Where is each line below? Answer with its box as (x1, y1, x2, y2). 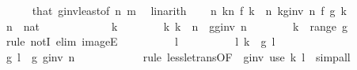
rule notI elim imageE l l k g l (6, 33, 275, 50)
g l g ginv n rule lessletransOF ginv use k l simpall (6, 48, 351, 64)
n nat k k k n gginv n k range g (6, 17, 348, 34)
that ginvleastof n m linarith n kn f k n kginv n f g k (32, 2, 347, 18)
